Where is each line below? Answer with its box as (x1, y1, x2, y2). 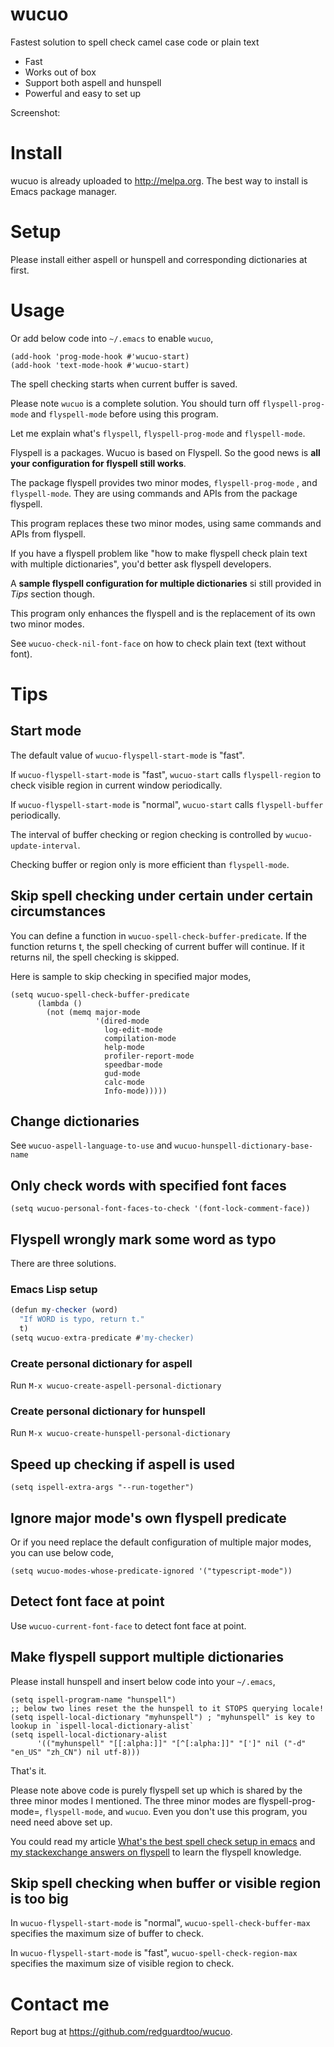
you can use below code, (10, 1547, 114, 1559)
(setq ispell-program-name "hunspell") (10, 1694, 177, 1705)
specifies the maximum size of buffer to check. (10, 1928, 204, 1940)
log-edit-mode (104, 1024, 163, 1035)
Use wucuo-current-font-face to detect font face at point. (10, 1619, 247, 1632)
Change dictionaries (10, 1113, 140, 1130)
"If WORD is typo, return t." (19, 1314, 145, 1325)
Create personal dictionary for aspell (10, 1356, 193, 1370)
